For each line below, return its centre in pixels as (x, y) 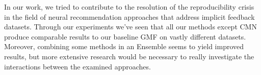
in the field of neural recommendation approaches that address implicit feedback (129, 16)
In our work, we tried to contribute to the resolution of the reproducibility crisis (129, 7)
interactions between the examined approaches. (77, 66)
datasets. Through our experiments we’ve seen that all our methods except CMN (130, 27)
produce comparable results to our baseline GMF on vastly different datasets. (125, 36)
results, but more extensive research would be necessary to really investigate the (129, 56)
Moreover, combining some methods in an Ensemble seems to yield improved (124, 46)
